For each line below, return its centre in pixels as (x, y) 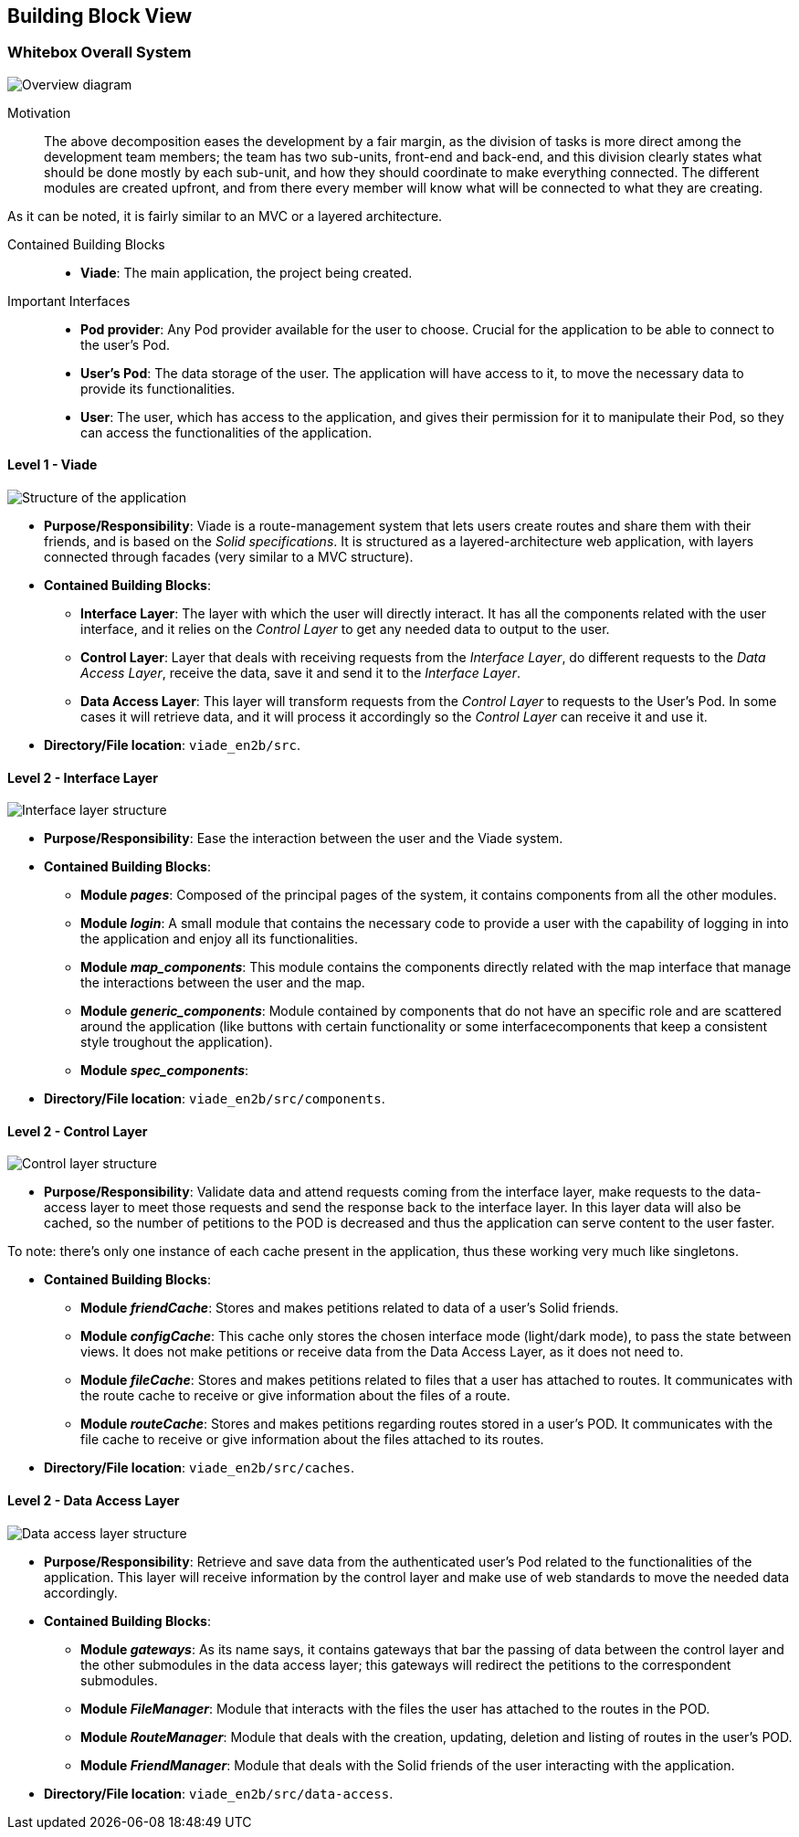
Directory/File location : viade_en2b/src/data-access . (219, 1793)
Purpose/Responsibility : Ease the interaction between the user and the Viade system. (304, 839)
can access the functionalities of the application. (226, 432)
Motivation (39, 112)
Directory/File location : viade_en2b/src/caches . (200, 1468)
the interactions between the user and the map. (223, 983)
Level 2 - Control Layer (78, 1131)
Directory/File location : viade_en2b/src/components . (215, 1099)
